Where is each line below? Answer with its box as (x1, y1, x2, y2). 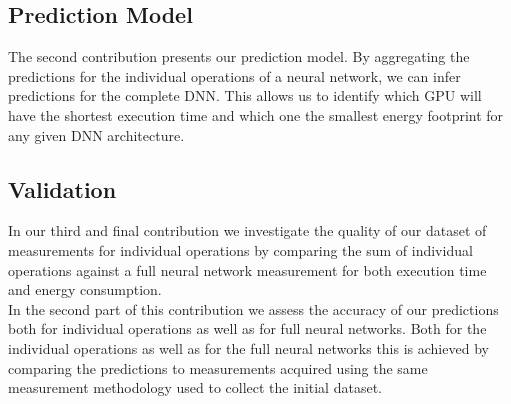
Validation (8, 173, 117, 204)
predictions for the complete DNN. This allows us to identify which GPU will (8, 85, 482, 106)
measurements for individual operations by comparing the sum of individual (8, 239, 473, 260)
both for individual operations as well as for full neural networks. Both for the (8, 318, 487, 339)
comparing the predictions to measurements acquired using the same (8, 357, 428, 378)
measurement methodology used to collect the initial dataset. (8, 377, 382, 398)
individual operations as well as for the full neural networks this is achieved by (8, 337, 489, 358)
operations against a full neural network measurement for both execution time (8, 259, 487, 280)
